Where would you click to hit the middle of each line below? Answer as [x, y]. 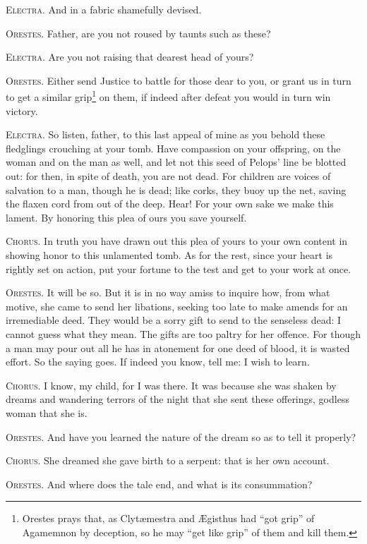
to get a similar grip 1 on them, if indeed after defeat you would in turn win [168, 96]
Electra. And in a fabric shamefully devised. [104, 9]
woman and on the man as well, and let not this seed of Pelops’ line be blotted [176, 162]
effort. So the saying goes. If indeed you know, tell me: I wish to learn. [158, 362]
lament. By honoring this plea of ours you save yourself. [126, 217]
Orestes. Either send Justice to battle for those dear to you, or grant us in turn [179, 80]
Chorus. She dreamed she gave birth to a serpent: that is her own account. [168, 460]
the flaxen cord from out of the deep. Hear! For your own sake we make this [170, 204]
